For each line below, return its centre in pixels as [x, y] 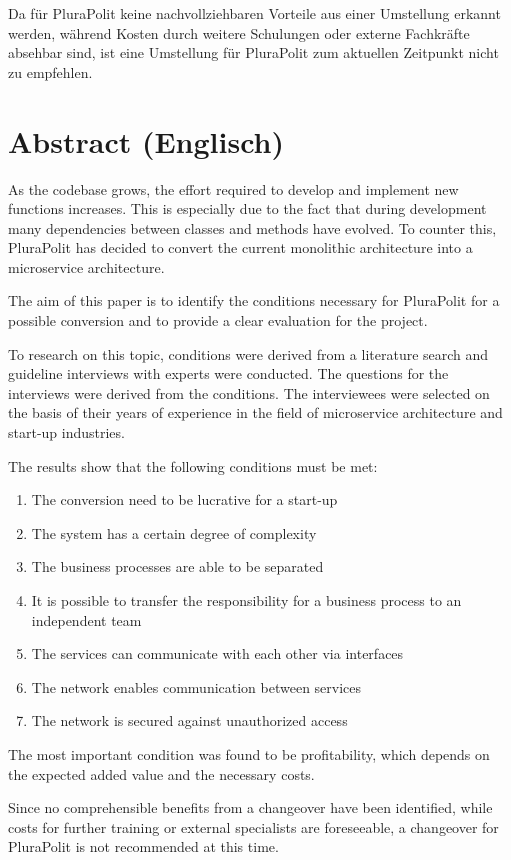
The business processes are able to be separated [177, 566]
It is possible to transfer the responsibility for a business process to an [246, 600]
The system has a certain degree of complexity [174, 532]
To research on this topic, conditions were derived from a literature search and [248, 353]
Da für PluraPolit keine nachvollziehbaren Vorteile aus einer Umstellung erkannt [254, 13]
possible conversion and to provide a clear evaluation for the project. [218, 320]
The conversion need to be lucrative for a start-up [184, 499]
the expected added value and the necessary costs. [161, 773]
